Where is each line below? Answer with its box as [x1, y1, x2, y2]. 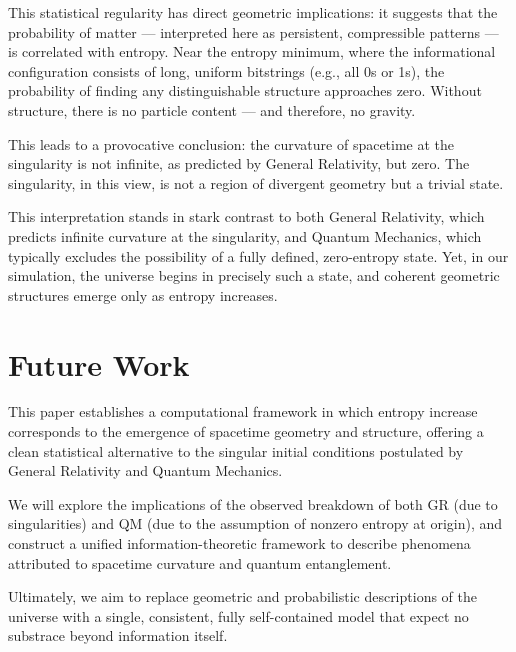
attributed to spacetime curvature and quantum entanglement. [8, 552, 392, 573]
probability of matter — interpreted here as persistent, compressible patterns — [8, 21, 499, 42]
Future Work [8, 343, 190, 384]
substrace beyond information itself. [8, 625, 228, 646]
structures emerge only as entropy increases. [8, 284, 278, 305]
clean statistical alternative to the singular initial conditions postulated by [8, 440, 464, 461]
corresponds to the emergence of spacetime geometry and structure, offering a [8, 421, 484, 442]
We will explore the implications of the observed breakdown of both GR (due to [8, 493, 498, 514]
